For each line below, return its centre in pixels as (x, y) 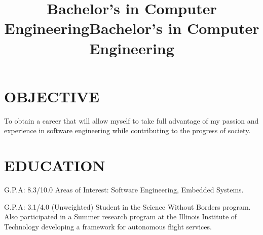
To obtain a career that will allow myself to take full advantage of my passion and (131, 120)
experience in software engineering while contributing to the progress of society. (127, 130)
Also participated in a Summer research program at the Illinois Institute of (121, 217)
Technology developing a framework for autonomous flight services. (108, 226)
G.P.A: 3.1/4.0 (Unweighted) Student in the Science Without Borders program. (127, 206)
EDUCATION (55, 165)
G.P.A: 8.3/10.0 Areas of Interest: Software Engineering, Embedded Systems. (124, 189)
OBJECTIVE (52, 96)
